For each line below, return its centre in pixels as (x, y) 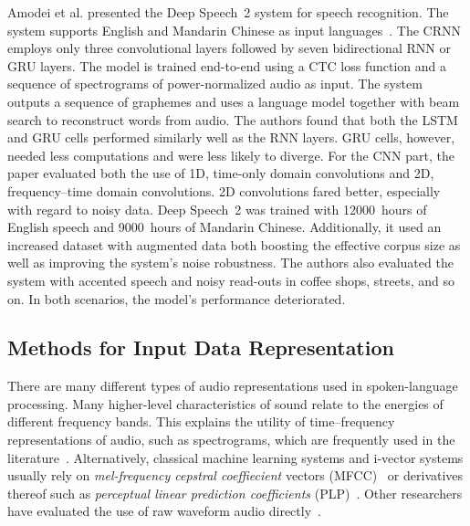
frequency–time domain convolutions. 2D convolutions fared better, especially (224, 190)
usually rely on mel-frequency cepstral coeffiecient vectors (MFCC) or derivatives (235, 475)
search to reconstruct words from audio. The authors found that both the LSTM (233, 119)
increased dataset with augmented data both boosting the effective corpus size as (234, 244)
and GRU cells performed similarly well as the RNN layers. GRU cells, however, (231, 137)
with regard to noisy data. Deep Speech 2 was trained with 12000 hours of (217, 209)
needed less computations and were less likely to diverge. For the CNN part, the (231, 155)
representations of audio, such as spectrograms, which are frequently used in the (231, 440)
